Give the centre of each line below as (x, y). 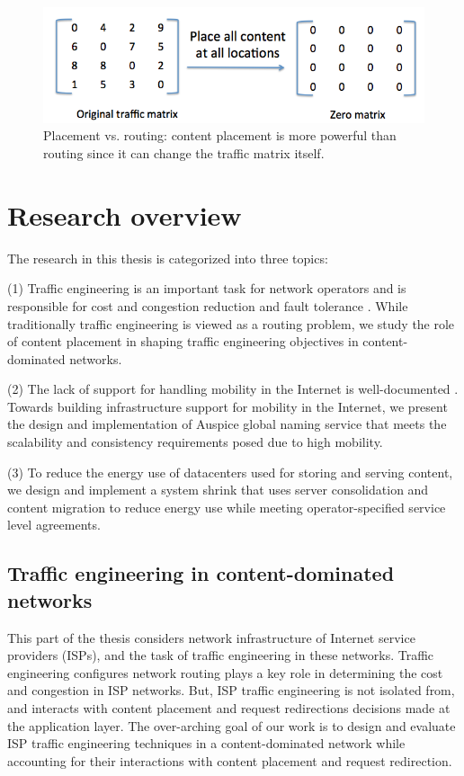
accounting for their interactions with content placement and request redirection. (230, 760)
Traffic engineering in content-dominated (201, 573)
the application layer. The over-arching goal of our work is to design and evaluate (232, 725)
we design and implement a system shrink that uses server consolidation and (218, 490)
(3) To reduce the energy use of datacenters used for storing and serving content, (230, 472)
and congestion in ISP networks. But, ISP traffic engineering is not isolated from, (231, 690)
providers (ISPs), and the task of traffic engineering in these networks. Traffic (221, 655)
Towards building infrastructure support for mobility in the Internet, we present (228, 406)
